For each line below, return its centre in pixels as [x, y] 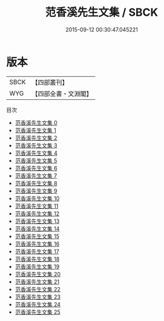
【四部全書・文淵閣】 [62, 93]
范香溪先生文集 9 [36, 191]
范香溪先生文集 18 [37, 259]
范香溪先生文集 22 [38, 289]
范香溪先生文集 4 [36, 153]
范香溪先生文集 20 [38, 274]
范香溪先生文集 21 [37, 282]
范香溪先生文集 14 [37, 228]
